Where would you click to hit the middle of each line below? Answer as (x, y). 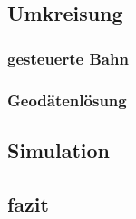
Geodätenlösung (67, 100)
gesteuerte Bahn (68, 58)
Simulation (59, 149)
